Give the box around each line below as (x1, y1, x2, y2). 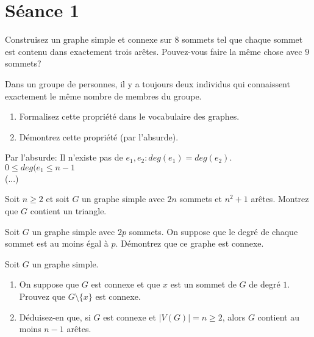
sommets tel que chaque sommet (182, 33, 303, 46)
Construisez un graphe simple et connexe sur (5, 33, 172, 46)
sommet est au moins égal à (5, 237, 109, 250)
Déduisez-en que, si (19, 310, 91, 323)
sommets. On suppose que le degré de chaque (129, 225, 298, 237)
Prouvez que (19, 290, 66, 303)
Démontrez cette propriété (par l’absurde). (19, 130, 179, 143)
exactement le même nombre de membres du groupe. (5, 89, 202, 102)
